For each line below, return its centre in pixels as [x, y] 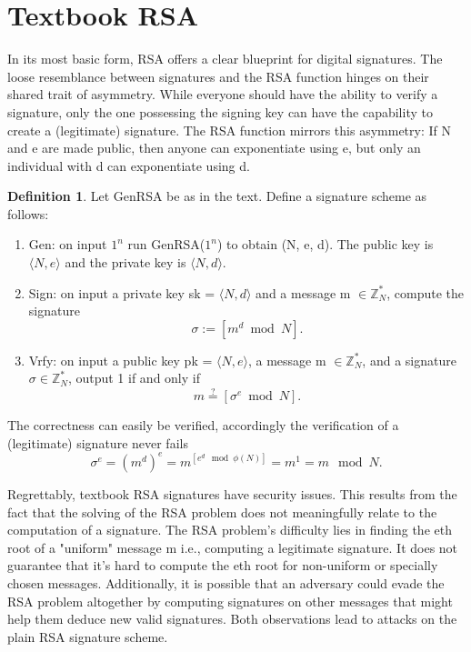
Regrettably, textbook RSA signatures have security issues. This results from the [232, 493]
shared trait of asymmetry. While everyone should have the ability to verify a [223, 94]
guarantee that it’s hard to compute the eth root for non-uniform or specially [223, 565]
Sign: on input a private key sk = [122, 292]
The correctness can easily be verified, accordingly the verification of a [203, 425]
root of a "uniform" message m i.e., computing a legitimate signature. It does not [233, 547]
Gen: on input [68, 244]
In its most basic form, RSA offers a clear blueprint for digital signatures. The [225, 59]
